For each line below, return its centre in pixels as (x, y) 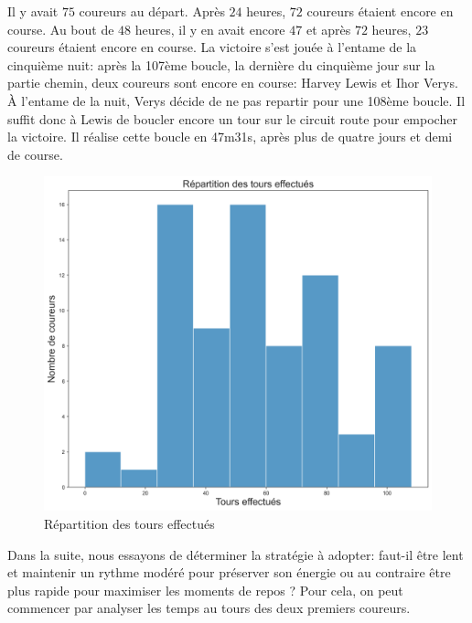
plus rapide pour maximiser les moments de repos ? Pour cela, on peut (205, 590)
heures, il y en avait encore (210, 29)
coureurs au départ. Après (152, 11)
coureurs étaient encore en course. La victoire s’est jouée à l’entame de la (212, 47)
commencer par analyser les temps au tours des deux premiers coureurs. (209, 608)
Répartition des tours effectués (129, 523)
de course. (35, 154)
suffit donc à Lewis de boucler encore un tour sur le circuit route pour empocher (232, 118)
